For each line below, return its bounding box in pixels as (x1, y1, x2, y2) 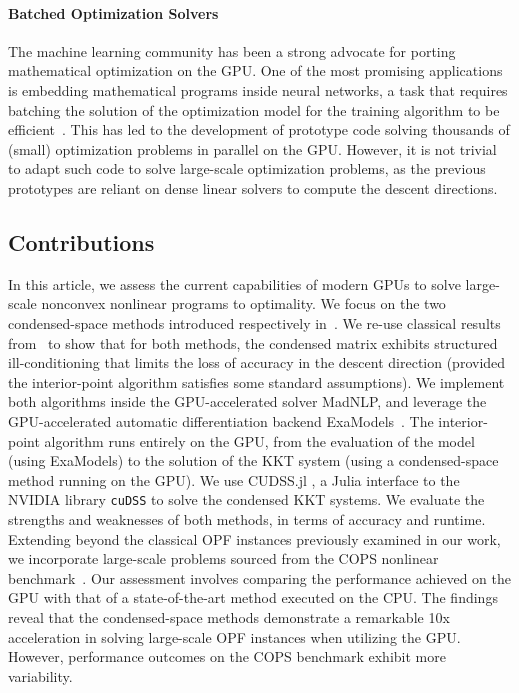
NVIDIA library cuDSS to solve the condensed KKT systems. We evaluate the (8, 489, 485, 510)
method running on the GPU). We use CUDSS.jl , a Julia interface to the (8, 469, 460, 490)
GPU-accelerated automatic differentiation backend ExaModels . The (8, 410, 434, 431)
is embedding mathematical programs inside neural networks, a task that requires (8, 79, 508, 100)
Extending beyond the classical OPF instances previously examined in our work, (8, 528, 501, 549)
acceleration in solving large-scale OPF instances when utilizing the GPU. (8, 626, 461, 647)
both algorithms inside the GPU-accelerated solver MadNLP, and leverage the (8, 391, 487, 412)
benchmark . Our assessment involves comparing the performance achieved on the (8, 567, 511, 588)
